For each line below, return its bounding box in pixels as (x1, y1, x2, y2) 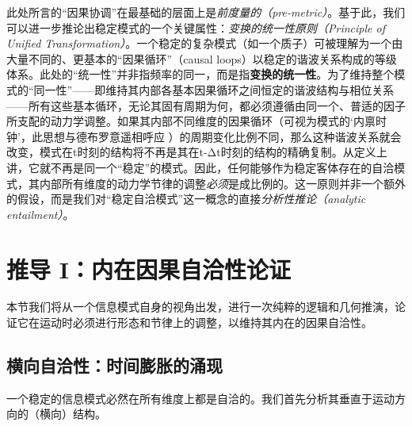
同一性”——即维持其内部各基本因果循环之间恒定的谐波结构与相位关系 (33, 81, 395, 98)
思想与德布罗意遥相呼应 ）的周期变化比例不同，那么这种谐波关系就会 (42, 128, 402, 144)
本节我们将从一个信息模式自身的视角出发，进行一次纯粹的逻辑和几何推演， (6, 298, 395, 315)
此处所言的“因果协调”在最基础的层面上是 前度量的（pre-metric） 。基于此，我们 (6, 4, 406, 20)
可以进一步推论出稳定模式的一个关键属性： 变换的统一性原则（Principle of (6, 19, 385, 36)
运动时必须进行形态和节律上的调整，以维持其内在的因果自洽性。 (39, 314, 372, 331)
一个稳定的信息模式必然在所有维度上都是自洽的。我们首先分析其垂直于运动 (6, 390, 395, 406)
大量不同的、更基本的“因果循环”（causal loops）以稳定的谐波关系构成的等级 (6, 50, 397, 67)
